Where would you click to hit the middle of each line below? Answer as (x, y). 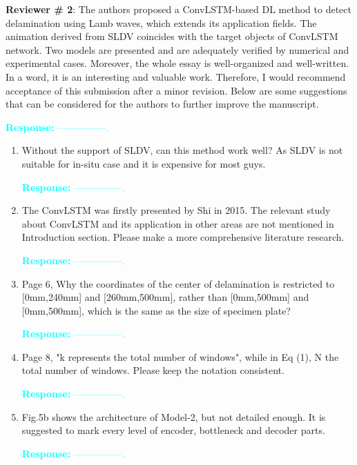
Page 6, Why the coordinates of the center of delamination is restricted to (178, 283)
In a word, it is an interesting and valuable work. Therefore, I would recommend (176, 76)
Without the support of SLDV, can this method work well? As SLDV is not (182, 150)
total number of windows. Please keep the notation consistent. (153, 370)
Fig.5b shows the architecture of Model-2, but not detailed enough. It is (174, 416)
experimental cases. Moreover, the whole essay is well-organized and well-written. (177, 63)
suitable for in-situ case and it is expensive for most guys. (144, 163)
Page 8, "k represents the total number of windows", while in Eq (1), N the (180, 356)
